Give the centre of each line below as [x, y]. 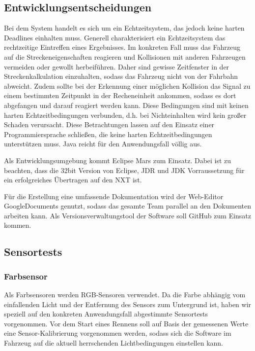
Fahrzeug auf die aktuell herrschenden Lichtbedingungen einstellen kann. [113, 343]
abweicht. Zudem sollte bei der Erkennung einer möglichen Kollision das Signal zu [127, 86]
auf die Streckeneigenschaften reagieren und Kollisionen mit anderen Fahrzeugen [125, 56]
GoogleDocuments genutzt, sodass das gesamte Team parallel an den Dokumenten [127, 206]
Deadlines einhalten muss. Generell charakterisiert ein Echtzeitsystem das [115, 37]
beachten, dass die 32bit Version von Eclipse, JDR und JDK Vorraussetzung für [124, 170]
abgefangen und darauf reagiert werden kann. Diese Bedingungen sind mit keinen [126, 105]
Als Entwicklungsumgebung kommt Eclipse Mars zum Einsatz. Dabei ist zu [118, 160]
